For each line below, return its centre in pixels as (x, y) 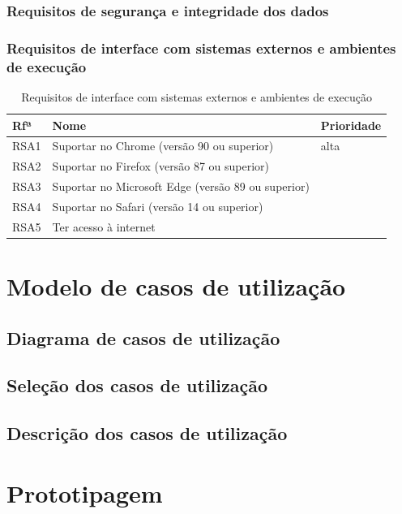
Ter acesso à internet (104, 226)
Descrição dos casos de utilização (147, 433)
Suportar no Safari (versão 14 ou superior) (158, 206)
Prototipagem (85, 492)
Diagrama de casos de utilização (143, 337)
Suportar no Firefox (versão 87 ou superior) (160, 166)
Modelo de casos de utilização (176, 286)
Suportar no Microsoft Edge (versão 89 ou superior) (181, 186)
